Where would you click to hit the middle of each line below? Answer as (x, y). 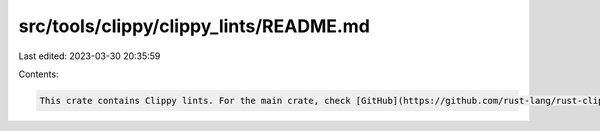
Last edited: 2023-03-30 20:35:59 (89, 56)
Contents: (38, 74)
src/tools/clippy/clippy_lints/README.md (194, 26)
